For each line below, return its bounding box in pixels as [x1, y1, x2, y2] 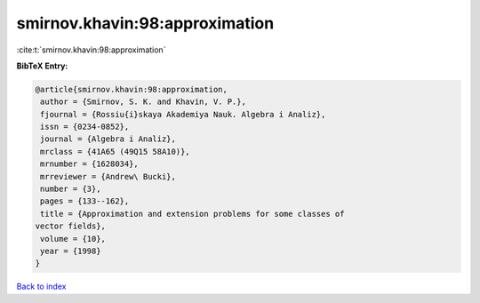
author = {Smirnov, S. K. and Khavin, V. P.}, [40, 97, 246, 107]
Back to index [16, 281, 67, 292]
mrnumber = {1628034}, [40, 159, 140, 169]
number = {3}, [40, 184, 101, 195]
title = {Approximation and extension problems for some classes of [40, 209, 345, 219]
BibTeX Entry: [16, 60, 68, 71]
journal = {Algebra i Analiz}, [40, 134, 177, 144]
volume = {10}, [40, 234, 107, 243]
